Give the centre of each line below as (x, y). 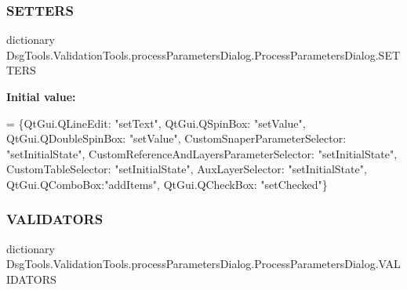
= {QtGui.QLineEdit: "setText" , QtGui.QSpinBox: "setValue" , (156, 123)
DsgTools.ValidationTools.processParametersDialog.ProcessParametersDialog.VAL (203, 264)
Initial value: (41, 96)
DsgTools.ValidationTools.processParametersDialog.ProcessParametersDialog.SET (203, 54)
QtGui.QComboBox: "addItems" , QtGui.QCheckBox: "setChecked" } (167, 184)
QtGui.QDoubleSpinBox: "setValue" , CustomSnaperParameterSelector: (176, 138)
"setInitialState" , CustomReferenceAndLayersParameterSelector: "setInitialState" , (202, 153)
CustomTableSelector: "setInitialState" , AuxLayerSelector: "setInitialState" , (187, 169)
